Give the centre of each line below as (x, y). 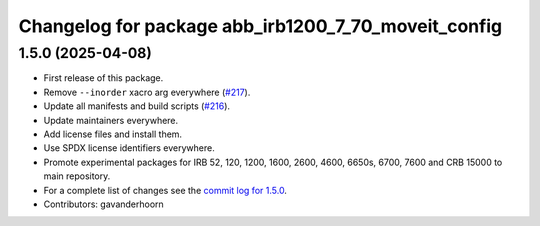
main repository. (77, 176)
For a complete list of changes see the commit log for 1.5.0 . (165, 190)
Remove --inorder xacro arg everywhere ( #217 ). (147, 92)
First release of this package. (103, 78)
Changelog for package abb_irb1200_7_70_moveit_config (260, 26)
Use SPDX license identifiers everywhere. (129, 148)
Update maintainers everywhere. (111, 120)
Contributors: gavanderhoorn (103, 204)
